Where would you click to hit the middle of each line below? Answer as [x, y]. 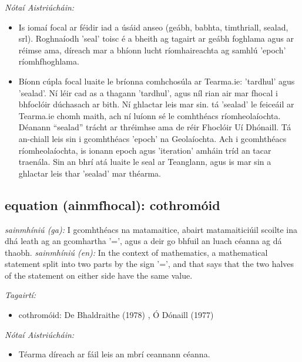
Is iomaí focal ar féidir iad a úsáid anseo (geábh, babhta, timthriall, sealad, [153, 27]
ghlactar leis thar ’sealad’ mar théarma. [90, 173]
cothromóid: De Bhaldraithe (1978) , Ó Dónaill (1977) [116, 315]
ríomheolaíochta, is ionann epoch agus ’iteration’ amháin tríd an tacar [145, 150]
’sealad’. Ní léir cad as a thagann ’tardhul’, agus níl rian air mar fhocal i [148, 92]
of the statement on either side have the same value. [99, 275]
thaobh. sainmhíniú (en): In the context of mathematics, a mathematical [136, 252]
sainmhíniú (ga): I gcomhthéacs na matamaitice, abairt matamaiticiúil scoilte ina [151, 229]
